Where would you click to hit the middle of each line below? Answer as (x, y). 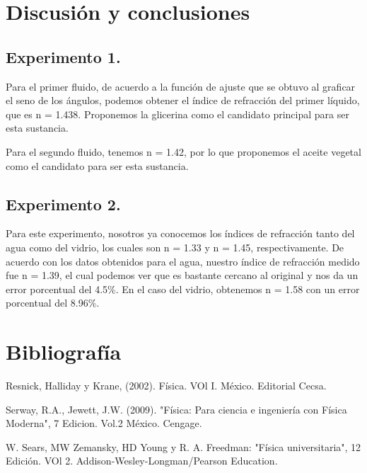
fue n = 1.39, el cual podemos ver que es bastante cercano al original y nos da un (182, 275)
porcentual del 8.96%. (53, 303)
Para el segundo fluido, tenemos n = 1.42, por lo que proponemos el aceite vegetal (183, 151)
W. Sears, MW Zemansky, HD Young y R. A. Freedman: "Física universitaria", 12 (183, 446)
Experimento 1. (63, 56)
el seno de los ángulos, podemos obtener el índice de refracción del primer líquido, (183, 100)
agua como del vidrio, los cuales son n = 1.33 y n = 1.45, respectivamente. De (175, 247)
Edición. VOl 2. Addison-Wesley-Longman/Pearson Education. (142, 461)
